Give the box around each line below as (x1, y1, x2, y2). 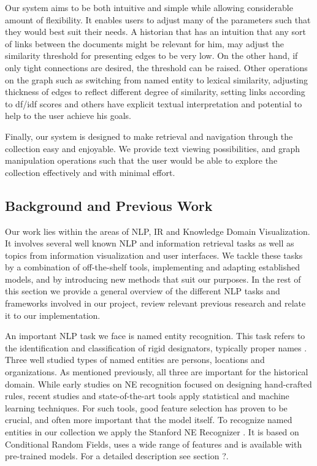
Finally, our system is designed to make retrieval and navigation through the (5, 129, 293, 142)
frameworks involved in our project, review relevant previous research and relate (5, 297, 306, 310)
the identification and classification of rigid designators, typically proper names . (5, 341, 307, 354)
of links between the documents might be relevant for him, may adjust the (5, 37, 284, 50)
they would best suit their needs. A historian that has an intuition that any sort (5, 25, 307, 38)
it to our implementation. (5, 308, 101, 321)
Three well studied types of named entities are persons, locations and (5, 353, 265, 366)
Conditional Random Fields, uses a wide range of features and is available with (5, 437, 302, 450)
